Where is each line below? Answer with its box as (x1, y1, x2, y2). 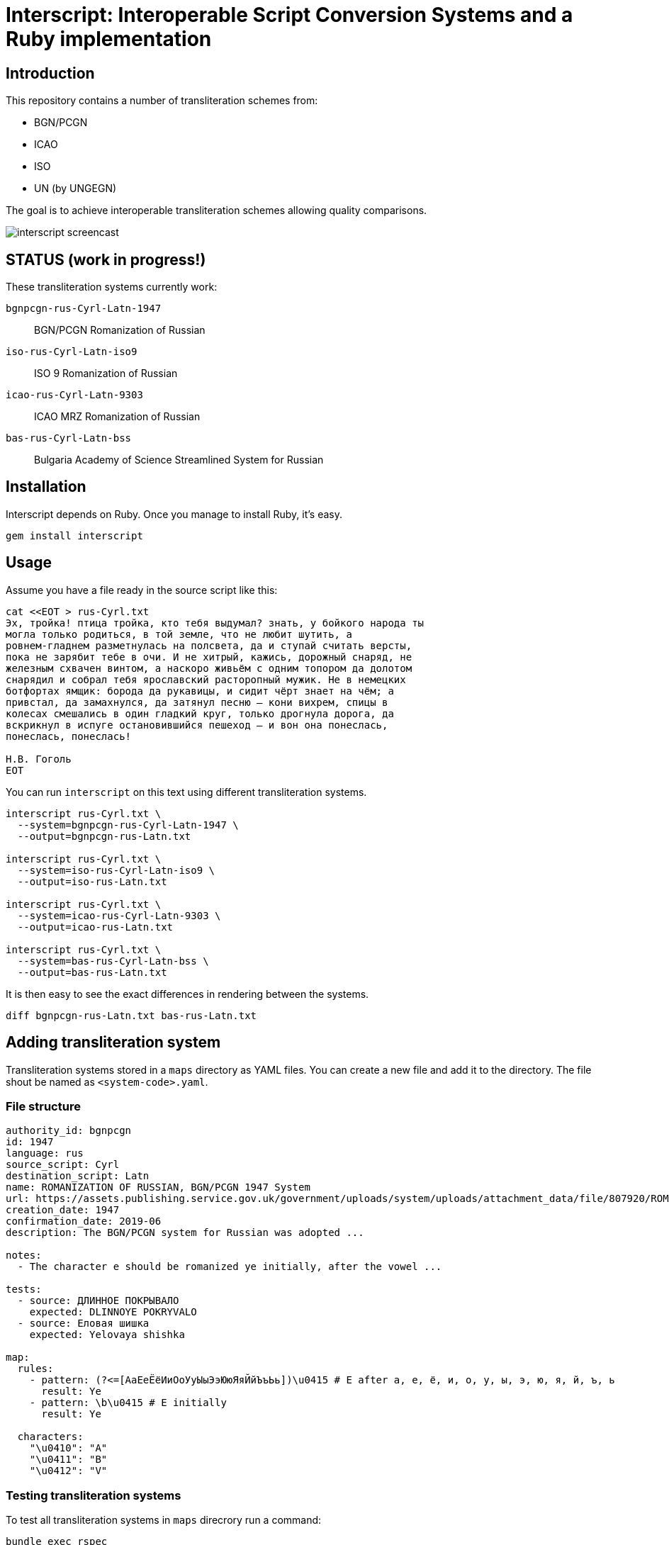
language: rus (6, 1147, 84, 1159)
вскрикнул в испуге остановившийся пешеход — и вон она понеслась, (6, 719, 388, 731)
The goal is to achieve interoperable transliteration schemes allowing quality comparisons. (6, 204, 427, 217)
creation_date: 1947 (6, 1204, 120, 1216)
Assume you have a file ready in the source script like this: (6, 583, 278, 596)
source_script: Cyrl (6, 1159, 120, 1171)
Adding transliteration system (6, 1033, 221, 1052)
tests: (6, 1283, 42, 1296)
